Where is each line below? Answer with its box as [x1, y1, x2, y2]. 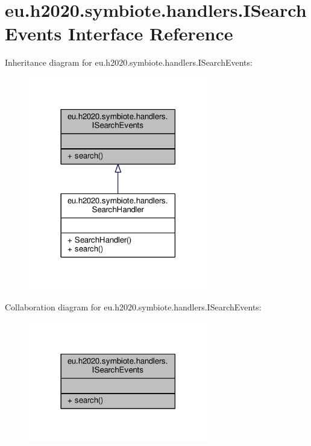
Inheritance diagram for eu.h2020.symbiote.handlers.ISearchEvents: [5, 56, 253, 69]
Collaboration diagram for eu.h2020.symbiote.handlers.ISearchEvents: [5, 301, 262, 313]
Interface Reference [68, 21, 233, 46]
